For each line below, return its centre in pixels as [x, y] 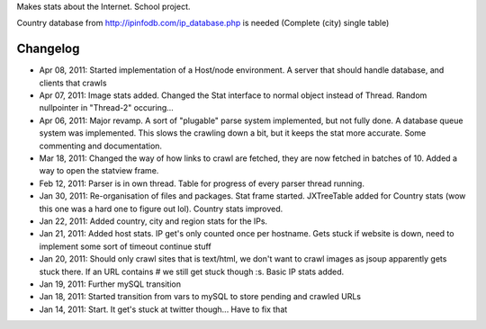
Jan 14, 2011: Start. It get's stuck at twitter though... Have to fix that [163, 309]
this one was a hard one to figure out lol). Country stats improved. [161, 209]
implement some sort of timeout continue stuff [125, 246]
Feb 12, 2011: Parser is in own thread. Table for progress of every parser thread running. [202, 183]
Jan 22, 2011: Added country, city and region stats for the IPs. [153, 221]
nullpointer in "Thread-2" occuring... [107, 108]
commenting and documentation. [100, 146]
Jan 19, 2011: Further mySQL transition [110, 284]
